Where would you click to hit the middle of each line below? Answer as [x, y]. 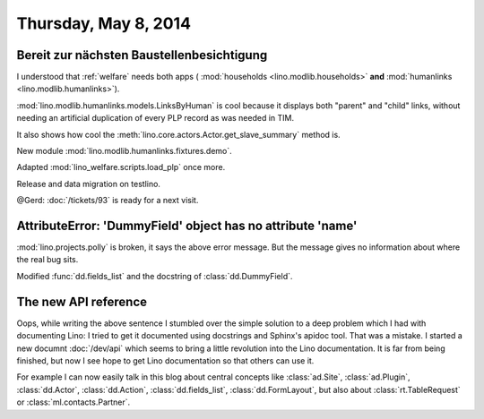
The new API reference [82, 301]
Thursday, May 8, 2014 [104, 23]
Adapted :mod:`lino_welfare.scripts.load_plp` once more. [121, 167]
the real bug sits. [48, 260]
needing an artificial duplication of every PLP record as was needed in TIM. [156, 118]
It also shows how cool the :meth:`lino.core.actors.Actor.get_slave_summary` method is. [178, 134]
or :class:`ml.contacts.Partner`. [73, 402]
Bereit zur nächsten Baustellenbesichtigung [142, 55]
